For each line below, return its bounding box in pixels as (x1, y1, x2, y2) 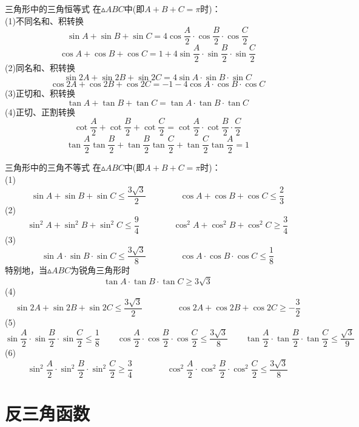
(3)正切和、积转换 (5, 86, 75, 99)
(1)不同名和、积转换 (5, 14, 84, 27)
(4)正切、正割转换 (5, 105, 75, 118)
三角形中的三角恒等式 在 (5, 2, 101, 15)
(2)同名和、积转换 (5, 61, 75, 74)
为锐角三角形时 (70, 264, 130, 276)
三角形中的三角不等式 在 (5, 161, 101, 174)
